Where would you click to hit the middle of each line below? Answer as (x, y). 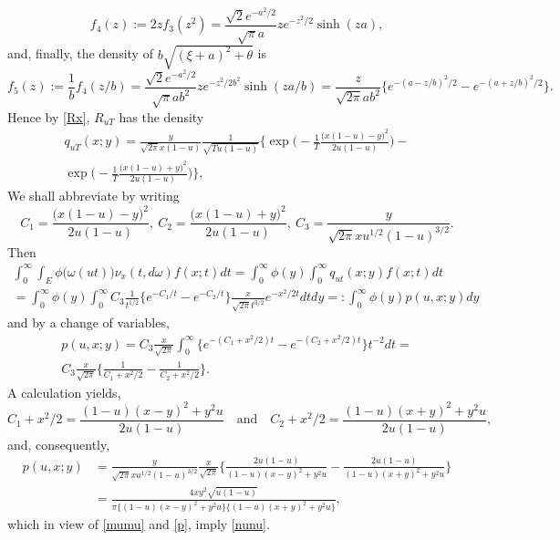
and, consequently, (59, 444)
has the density (161, 116)
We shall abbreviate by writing (93, 196)
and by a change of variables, (88, 322)
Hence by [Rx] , (49, 116)
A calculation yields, (64, 392)
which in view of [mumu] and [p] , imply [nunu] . (139, 524)
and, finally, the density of (80, 53)
